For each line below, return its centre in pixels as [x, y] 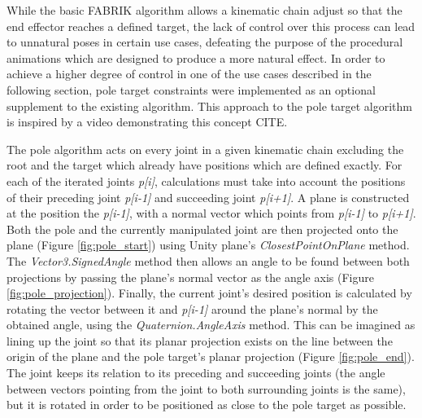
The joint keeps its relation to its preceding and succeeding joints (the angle [196, 373]
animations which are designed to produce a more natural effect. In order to [196, 57]
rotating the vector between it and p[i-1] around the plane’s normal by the [192, 308]
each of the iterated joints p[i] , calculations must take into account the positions [206, 180]
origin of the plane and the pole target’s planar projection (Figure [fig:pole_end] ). [211, 356]
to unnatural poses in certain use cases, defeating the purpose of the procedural [205, 42]
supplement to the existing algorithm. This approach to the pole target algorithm [209, 106]
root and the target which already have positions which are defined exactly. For [204, 165]
